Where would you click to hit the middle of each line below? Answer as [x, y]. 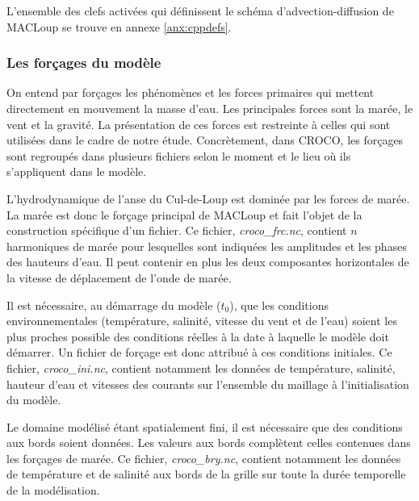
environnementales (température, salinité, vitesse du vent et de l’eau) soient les [202, 321]
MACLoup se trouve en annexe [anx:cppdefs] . [119, 26]
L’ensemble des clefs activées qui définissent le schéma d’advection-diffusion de [200, 10]
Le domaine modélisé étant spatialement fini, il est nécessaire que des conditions [205, 426]
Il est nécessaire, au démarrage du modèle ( [114, 305]
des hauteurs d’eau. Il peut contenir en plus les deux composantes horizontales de [208, 262]
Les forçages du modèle [84, 63]
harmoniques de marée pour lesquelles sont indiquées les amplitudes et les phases [207, 246]
